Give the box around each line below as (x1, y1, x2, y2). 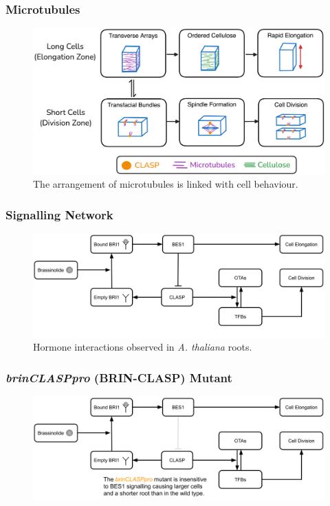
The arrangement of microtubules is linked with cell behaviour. (33, 177, 298, 191)
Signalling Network (5, 206, 113, 223)
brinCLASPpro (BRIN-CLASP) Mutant (5, 368, 232, 386)
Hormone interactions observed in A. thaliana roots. (33, 340, 252, 354)
